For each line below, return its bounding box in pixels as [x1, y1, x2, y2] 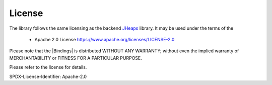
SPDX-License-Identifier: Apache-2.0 [9, 73, 87, 79]
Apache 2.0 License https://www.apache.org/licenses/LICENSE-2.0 [34, 36, 175, 42]
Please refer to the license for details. [9, 64, 87, 70]
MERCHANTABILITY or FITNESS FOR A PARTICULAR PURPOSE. [9, 55, 142, 61]
